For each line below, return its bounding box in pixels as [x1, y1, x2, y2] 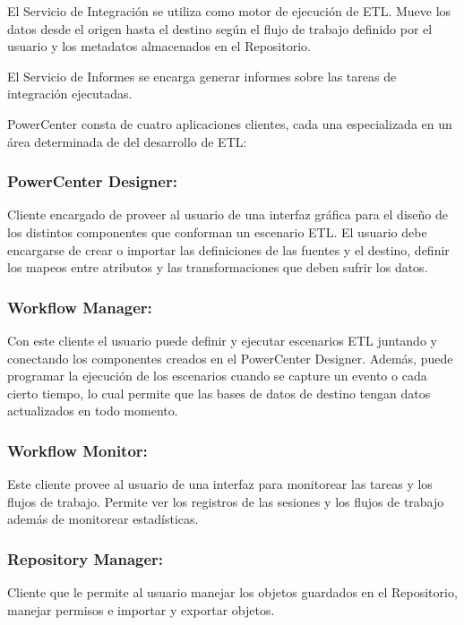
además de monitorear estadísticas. [7, 509, 199, 528]
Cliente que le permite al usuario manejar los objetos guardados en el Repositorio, [7, 583, 458, 602]
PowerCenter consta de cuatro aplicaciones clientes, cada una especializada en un [7, 114, 452, 133]
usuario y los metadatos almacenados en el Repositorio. [7, 37, 311, 56]
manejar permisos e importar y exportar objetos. [7, 600, 275, 619]
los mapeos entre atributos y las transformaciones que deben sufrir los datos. [7, 258, 428, 277]
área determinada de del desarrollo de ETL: [7, 132, 247, 150]
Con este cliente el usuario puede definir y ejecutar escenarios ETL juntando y [7, 330, 437, 349]
